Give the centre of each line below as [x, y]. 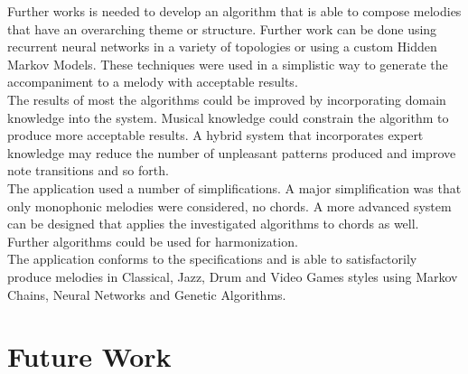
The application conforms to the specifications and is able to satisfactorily [212, 259]
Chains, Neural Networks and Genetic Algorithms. [147, 294]
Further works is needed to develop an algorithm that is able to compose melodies [234, 11]
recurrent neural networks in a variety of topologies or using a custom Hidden [222, 47]
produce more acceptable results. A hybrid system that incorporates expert [215, 135]
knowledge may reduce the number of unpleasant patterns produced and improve [232, 152]
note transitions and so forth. [88, 170]
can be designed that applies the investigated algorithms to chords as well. [213, 224]
